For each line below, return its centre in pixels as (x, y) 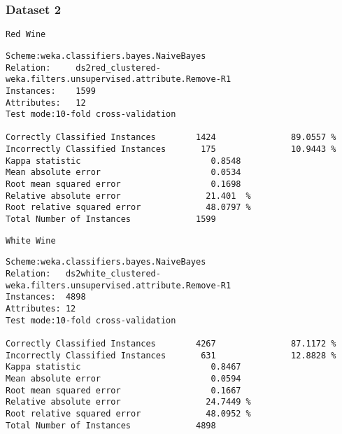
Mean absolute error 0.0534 (123, 173)
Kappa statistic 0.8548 (123, 161)
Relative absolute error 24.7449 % (128, 402)
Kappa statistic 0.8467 (123, 367)
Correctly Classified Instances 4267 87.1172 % (171, 343)
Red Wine (26, 35)
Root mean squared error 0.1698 (123, 184)
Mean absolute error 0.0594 (123, 378)
